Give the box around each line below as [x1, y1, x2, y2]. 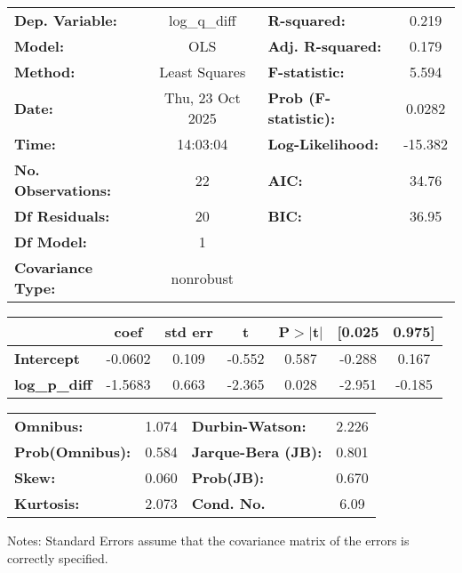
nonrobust [171, 267, 234, 288]
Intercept [14, 348, 80, 368]
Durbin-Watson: [191, 416, 307, 436]
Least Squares [159, 61, 246, 82]
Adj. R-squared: [267, 36, 382, 56]
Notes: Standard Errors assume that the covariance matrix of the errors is [7, 531, 410, 549]
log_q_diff [168, 10, 236, 30]
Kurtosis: [14, 493, 80, 513]
